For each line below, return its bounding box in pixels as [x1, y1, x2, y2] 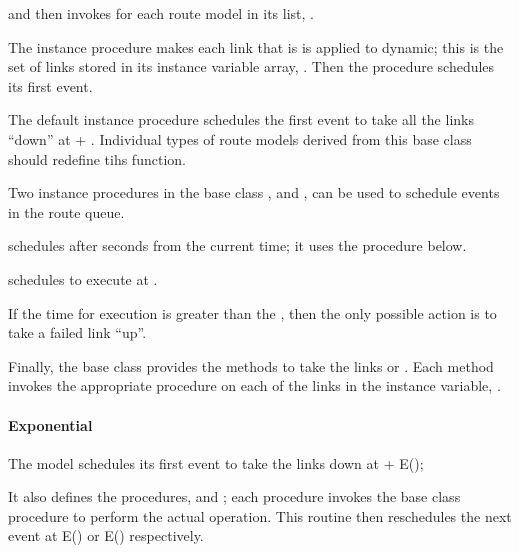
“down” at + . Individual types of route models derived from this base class [8, 128, 472, 149]
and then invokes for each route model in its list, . [8, 3, 314, 23]
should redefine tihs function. [8, 148, 186, 169]
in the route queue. [8, 201, 125, 222]
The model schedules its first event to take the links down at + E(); [8, 452, 424, 473]
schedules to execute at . [8, 268, 158, 289]
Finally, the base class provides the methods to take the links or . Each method [8, 355, 494, 376]
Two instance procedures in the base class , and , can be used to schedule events [8, 182, 500, 203]
